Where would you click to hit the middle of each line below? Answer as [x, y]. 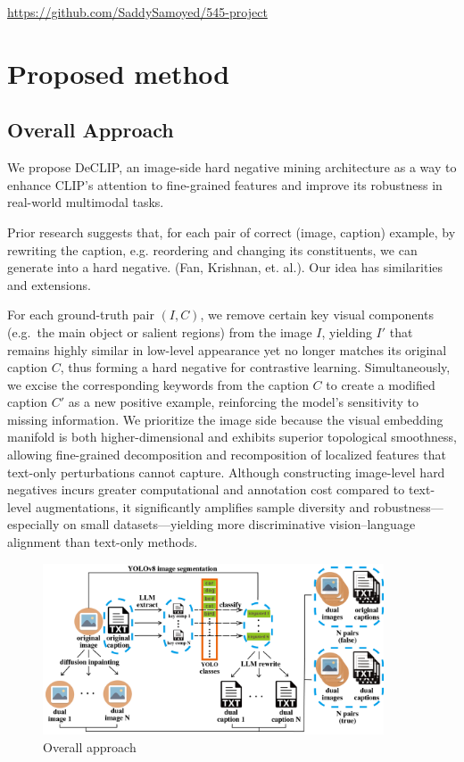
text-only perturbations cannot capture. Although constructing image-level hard [226, 472]
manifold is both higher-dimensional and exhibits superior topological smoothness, [232, 437]
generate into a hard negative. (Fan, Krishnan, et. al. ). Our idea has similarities [225, 267]
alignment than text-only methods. [103, 542]
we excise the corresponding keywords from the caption [158, 384]
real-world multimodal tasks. [86, 202]
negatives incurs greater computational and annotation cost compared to [206, 489]
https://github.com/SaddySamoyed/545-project [137, 12]
